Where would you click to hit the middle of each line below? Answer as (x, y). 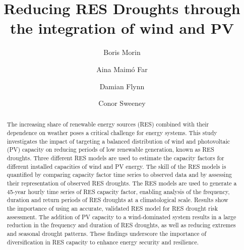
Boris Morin (122, 52)
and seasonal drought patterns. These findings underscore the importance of (107, 234)
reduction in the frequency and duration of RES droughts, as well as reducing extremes (121, 225)
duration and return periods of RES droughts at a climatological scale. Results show (117, 200)
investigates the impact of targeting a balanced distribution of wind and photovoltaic (118, 141)
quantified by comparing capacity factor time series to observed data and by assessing (119, 175)
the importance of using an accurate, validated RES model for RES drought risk (112, 208)
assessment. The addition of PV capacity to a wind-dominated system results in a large (121, 216)
